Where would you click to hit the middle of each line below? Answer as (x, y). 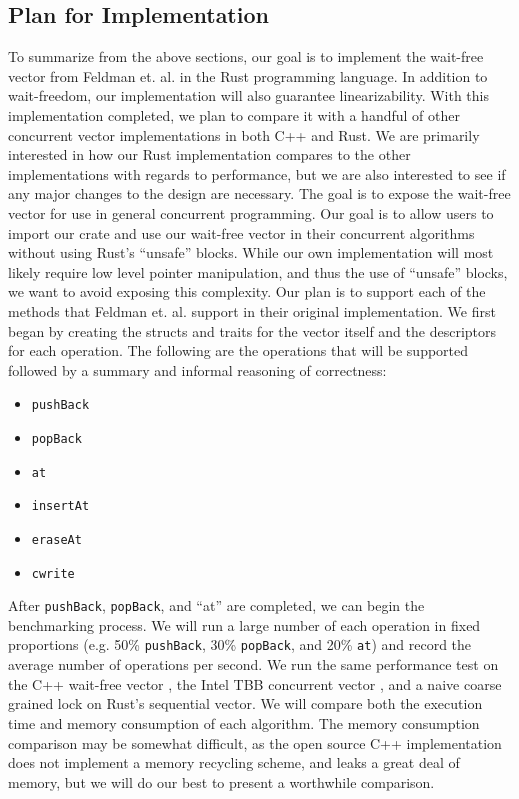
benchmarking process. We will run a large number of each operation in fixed (244, 624)
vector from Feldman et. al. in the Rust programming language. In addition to (248, 75)
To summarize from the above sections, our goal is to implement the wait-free (246, 56)
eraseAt (56, 539)
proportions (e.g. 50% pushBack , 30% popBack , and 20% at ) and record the (240, 644)
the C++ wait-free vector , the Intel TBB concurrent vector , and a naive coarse (255, 683)
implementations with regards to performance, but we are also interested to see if (257, 173)
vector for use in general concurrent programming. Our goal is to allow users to (251, 212)
